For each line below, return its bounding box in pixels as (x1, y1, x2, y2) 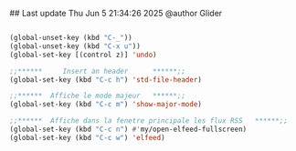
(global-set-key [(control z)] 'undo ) (9, 50, 157, 59)
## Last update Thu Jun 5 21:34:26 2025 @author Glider (9, 8, 223, 18)
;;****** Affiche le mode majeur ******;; (9, 91, 185, 101)
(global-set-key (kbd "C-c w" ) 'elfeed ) (9, 133, 166, 142)
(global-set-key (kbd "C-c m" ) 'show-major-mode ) (9, 100, 203, 109)
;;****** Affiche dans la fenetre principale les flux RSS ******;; (9, 116, 288, 126)
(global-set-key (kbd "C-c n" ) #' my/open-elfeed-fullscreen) (9, 125, 248, 134)
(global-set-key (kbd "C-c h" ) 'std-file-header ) (9, 75, 203, 85)
